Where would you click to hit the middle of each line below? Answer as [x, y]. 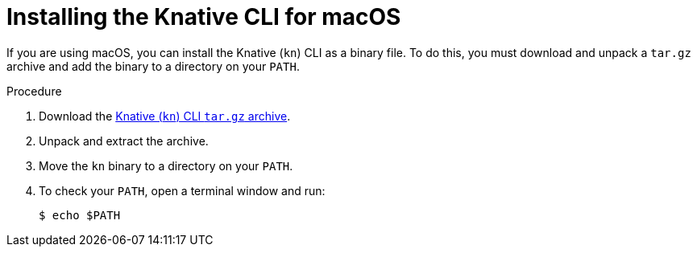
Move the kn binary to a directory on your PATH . [166, 165]
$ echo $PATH [80, 215]
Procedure [34, 91]
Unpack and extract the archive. [124, 141]
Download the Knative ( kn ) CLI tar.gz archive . [165, 116]
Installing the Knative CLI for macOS [204, 17]
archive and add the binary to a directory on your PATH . [153, 66]
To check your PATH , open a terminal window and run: [182, 190]
